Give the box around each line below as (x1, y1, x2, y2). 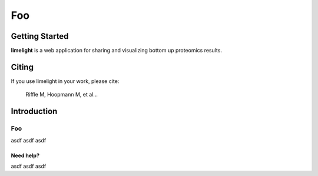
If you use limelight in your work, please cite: (11, 77, 120, 85)
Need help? (11, 152, 39, 159)
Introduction (11, 107, 58, 117)
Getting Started (11, 31, 69, 41)
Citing (11, 62, 34, 72)
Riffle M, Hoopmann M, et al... (25, 91, 98, 98)
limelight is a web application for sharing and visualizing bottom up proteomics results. (11, 47, 222, 54)
